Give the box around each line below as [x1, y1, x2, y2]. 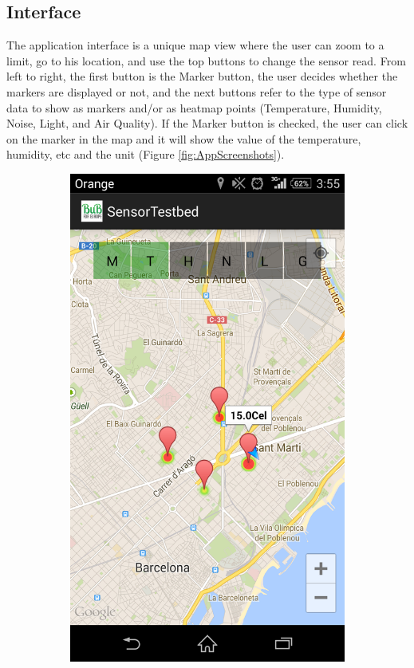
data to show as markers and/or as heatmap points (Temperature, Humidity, [6, 99, 382, 116]
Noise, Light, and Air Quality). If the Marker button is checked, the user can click [6, 115, 408, 132]
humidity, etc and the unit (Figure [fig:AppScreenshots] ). [6, 146, 285, 163]
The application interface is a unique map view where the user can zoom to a [6, 37, 384, 53]
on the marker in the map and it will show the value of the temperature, [6, 130, 361, 147]
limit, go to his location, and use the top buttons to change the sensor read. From [6, 52, 406, 69]
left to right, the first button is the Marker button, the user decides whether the [6, 68, 398, 84]
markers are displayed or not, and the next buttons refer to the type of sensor [6, 83, 387, 100]
